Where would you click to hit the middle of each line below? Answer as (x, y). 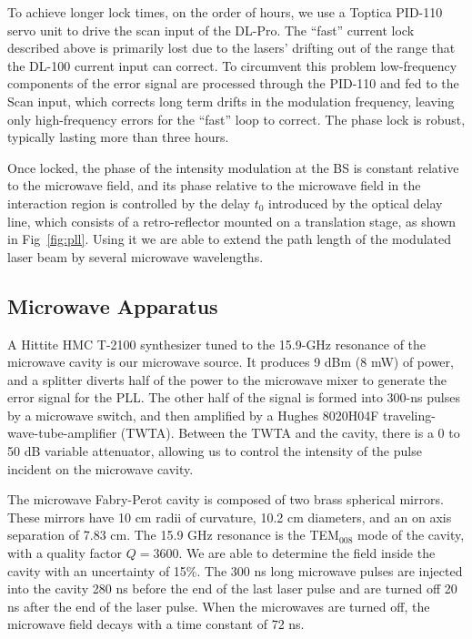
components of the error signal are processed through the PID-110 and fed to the (233, 83)
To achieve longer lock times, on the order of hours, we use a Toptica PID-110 (225, 12)
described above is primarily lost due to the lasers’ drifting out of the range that (231, 48)
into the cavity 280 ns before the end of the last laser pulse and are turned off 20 (232, 588)
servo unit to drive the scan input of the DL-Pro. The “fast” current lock (211, 30)
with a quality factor (65, 553)
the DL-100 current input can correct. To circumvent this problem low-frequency (232, 65)
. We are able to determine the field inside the (307, 553)
